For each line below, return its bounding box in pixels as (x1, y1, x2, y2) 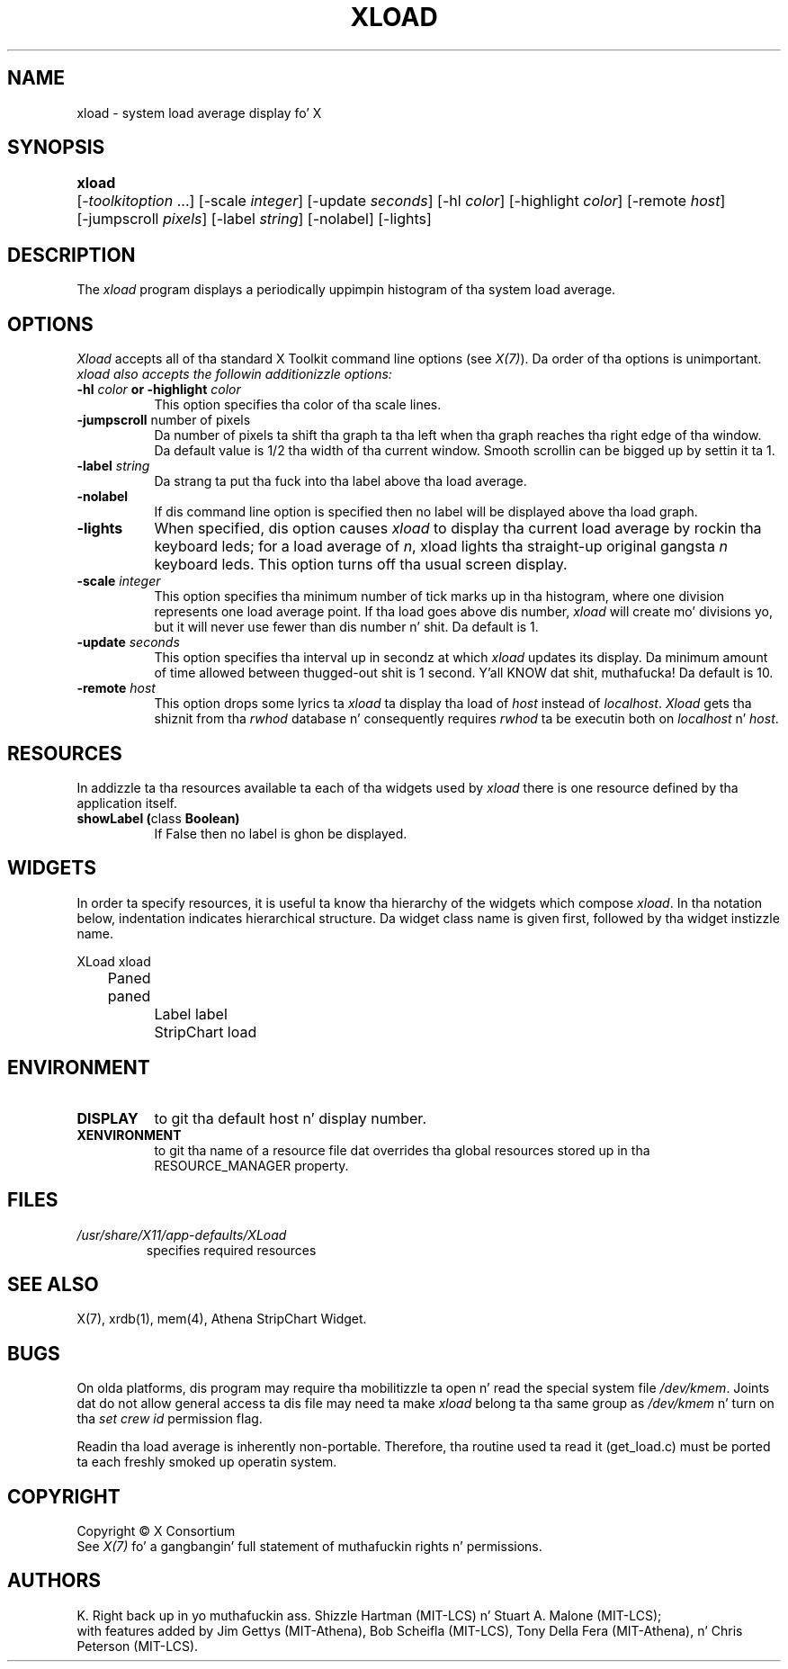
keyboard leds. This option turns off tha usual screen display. (154, 555, 568, 574)
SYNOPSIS (7, 136, 105, 159)
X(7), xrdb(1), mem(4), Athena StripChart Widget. (76, 1311, 367, 1327)
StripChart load (154, 1022, 257, 1041)
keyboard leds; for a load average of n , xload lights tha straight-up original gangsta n (154, 537, 728, 556)
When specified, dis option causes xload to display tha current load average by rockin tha (154, 519, 762, 538)
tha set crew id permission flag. (76, 1411, 263, 1427)
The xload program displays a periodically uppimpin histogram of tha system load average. (76, 282, 616, 298)
